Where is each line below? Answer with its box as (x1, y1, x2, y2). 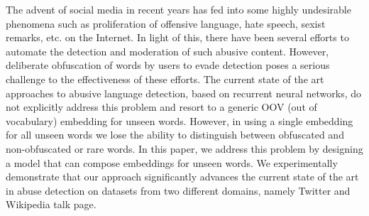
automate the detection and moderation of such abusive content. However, (6, 43, 329, 58)
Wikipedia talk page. (6, 197, 97, 212)
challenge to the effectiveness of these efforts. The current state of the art (6, 71, 324, 86)
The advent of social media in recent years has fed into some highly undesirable (6, 2, 351, 16)
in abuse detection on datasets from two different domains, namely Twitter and (6, 183, 351, 198)
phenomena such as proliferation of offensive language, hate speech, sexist (6, 16, 326, 31)
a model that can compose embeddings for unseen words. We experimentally (6, 155, 338, 170)
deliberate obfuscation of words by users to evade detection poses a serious (6, 58, 330, 72)
